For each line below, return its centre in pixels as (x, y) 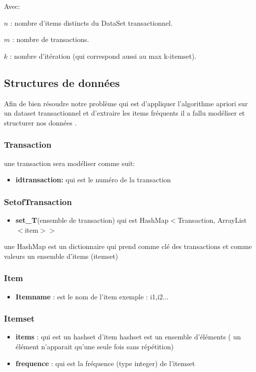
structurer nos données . (40, 122)
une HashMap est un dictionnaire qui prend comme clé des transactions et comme (128, 246)
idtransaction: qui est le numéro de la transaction (93, 180)
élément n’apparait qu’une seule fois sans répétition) (94, 346)
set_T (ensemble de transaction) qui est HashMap (92, 220)
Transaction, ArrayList (212, 220)
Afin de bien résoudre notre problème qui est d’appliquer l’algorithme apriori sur (126, 103)
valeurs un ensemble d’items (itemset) (61, 256)
